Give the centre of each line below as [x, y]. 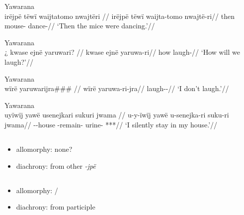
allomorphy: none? [44, 149]
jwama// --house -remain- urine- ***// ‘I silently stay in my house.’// [111, 124]
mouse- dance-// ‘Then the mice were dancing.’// [80, 26]
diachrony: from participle [56, 207]
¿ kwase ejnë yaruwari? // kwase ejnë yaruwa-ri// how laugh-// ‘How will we [122, 52]
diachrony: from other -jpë [56, 165]
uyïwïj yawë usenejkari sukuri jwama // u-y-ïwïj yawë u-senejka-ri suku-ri [117, 115]
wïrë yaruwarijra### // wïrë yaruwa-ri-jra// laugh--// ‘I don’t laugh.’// [117, 88]
